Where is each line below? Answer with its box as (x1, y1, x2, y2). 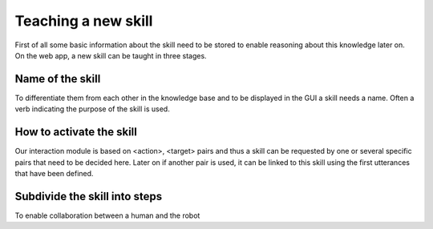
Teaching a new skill (14, 12, 153, 30)
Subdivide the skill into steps (14, 189, 163, 203)
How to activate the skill (14, 125, 138, 139)
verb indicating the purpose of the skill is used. (14, 104, 170, 114)
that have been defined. (14, 168, 94, 178)
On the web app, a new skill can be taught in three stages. (14, 50, 208, 60)
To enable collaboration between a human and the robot (14, 211, 200, 220)
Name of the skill (14, 72, 101, 86)
